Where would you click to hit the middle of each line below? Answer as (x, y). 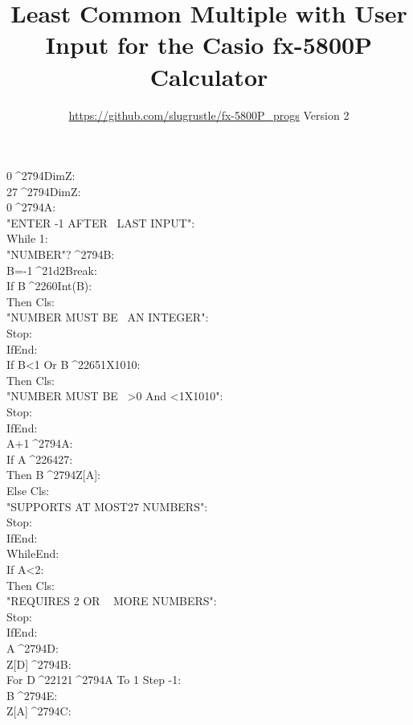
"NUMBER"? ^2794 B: (61, 254)
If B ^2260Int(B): (49, 286)
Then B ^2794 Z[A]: (53, 475)
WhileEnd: (33, 553)
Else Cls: (28, 490)
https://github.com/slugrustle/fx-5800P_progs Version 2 (209, 115)
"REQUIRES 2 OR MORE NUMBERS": (112, 601)
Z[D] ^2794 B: (39, 664)
